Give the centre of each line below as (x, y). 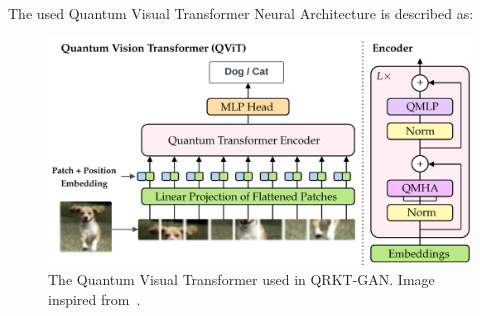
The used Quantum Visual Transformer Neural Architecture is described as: (241, 13)
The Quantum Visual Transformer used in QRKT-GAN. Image (241, 278)
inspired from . (94, 298)
